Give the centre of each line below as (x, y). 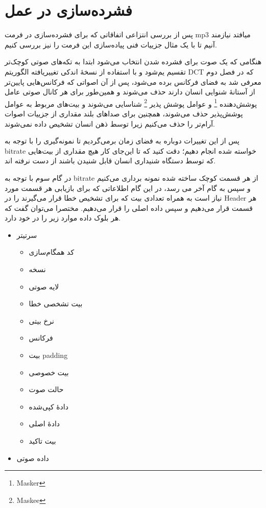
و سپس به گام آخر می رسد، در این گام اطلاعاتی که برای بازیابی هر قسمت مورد (128, 188)
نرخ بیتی (41, 320)
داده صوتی (33, 458)
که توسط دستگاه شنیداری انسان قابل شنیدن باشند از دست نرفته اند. (110, 161)
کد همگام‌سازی (52, 252)
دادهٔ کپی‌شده (49, 406)
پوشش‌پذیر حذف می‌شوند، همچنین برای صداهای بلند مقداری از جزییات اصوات (124, 113)
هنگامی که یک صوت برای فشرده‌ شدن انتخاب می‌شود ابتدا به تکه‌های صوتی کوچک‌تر (133, 62)
